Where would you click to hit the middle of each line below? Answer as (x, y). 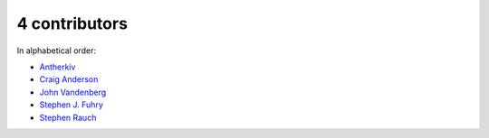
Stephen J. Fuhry (72, 105)
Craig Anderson (69, 79)
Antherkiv (58, 67)
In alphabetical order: (57, 51)
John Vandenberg (73, 92)
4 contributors (72, 23)
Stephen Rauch (68, 117)
